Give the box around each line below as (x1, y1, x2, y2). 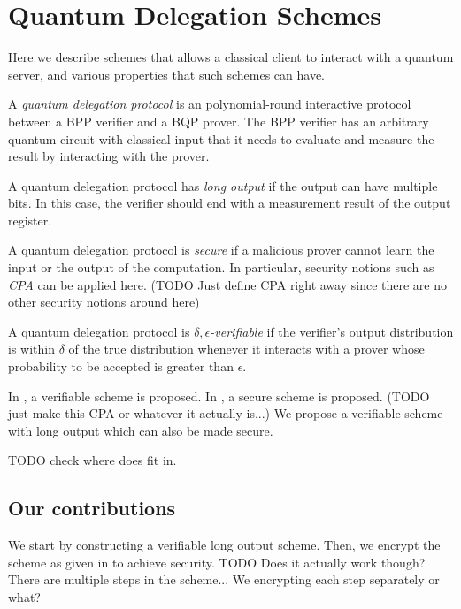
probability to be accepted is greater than (8, 357, 234, 376)
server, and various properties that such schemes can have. (8, 65, 326, 83)
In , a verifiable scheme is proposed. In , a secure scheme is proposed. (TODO (8, 386, 430, 405)
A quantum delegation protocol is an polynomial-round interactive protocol (8, 95, 411, 113)
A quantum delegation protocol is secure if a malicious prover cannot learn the (8, 240, 434, 259)
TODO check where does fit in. (8, 451, 177, 469)
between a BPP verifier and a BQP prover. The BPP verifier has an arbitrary (8, 111, 429, 130)
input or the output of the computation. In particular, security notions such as (8, 258, 434, 277)
